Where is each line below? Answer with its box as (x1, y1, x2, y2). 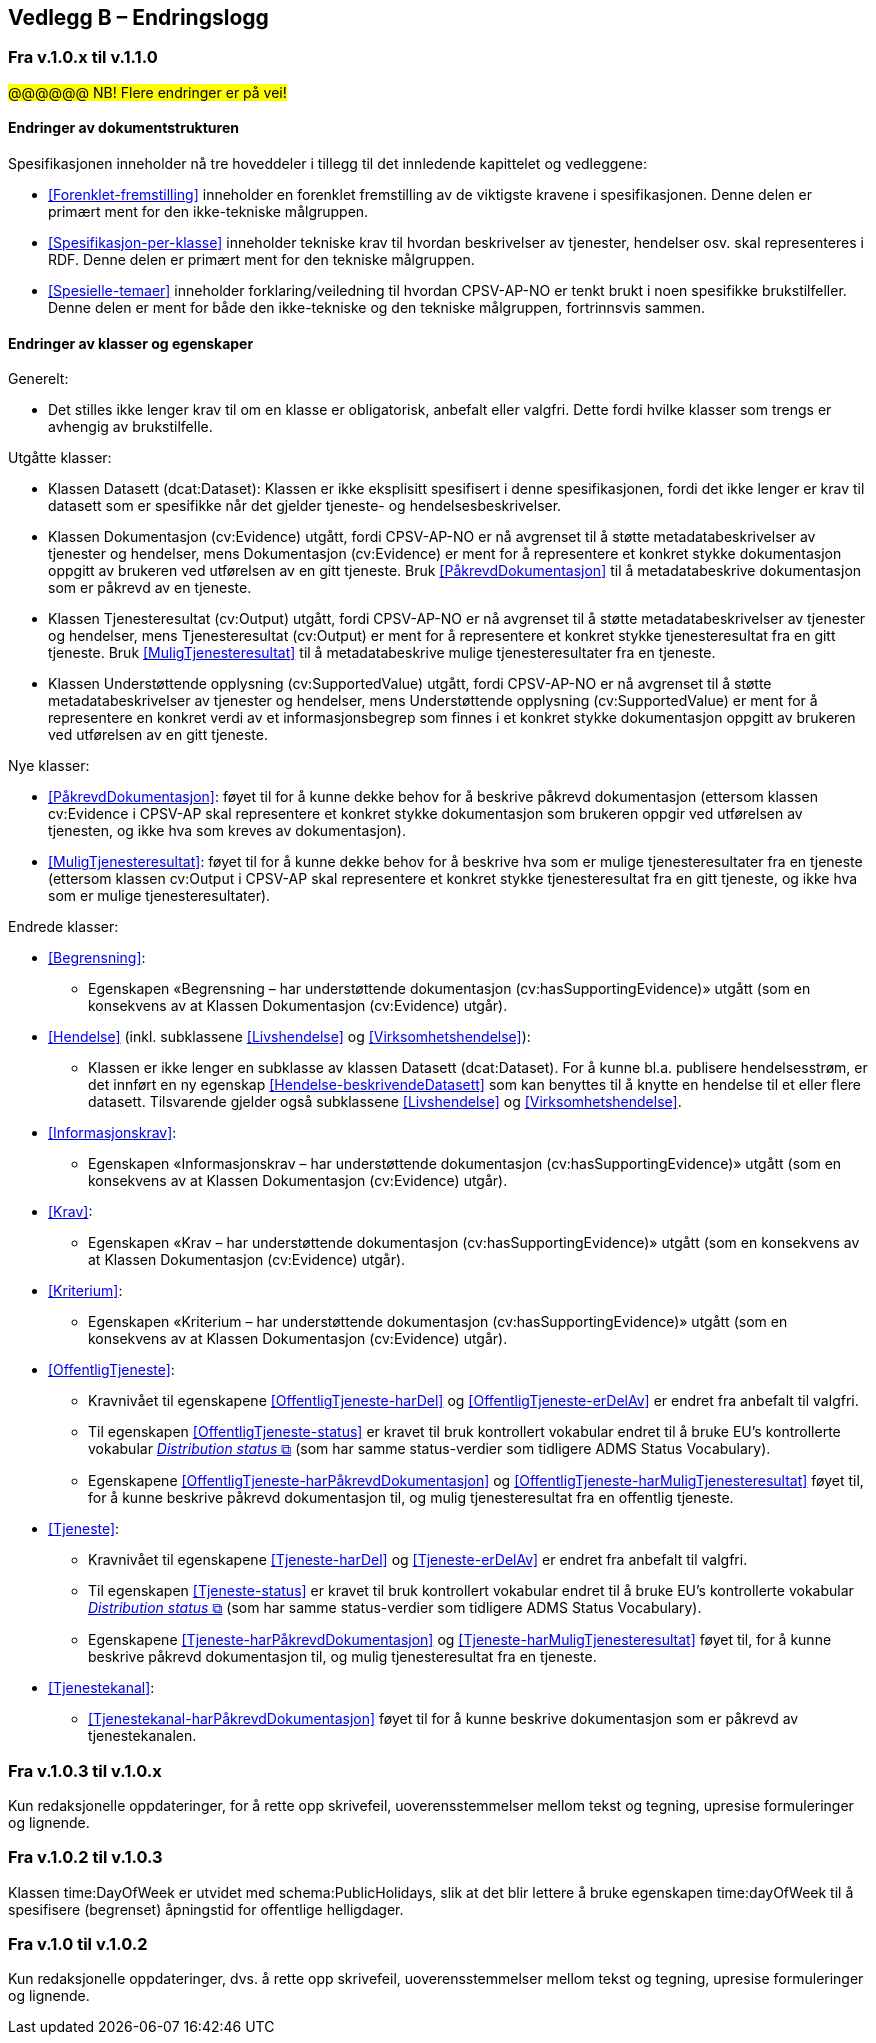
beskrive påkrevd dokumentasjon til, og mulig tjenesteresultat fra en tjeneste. (88, 1648, 597, 1666)
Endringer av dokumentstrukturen (8, 119, 239, 137)
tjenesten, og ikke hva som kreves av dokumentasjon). (48, 822, 406, 840)
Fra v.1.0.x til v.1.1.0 (8, 47, 158, 68)
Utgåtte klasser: (8, 449, 112, 467)
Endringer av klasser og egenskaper (8, 334, 254, 352)
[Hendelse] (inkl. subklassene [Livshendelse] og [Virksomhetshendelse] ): (48, 1028, 531, 1046)
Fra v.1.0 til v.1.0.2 (8, 1934, 148, 1955)
